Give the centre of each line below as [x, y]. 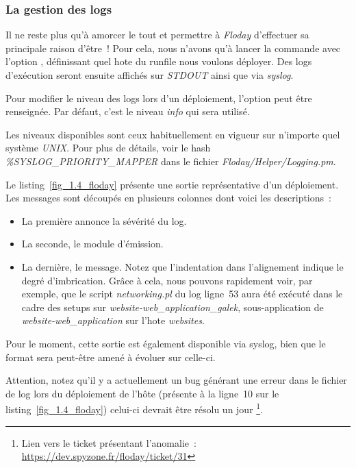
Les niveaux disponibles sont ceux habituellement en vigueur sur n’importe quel [173, 134]
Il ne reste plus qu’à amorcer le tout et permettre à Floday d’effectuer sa [157, 35]
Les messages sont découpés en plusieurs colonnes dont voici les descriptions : [168, 198]
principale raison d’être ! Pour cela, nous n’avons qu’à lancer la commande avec [173, 48]
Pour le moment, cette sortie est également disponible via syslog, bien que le [166, 343]
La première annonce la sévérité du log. [104, 220]
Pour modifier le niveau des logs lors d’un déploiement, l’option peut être [159, 98]
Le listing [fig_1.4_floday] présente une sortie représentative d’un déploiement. [172, 184]
